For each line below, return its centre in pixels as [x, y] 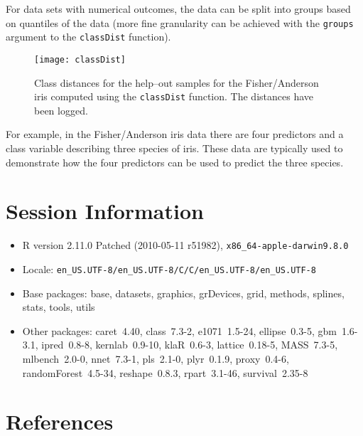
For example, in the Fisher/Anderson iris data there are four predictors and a [175, 134]
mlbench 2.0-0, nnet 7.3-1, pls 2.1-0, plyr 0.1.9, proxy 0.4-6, [156, 358]
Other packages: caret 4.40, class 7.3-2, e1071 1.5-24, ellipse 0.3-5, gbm [179, 330]
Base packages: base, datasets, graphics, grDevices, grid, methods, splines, [183, 293]
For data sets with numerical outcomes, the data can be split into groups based [178, 9]
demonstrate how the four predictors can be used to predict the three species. [175, 162]
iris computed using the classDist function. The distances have [174, 96]
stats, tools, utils [59, 307]
